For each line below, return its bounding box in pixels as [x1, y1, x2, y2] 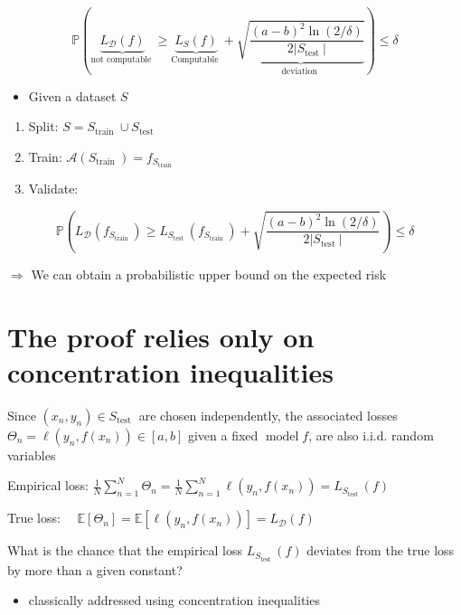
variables [7, 445, 56, 464]
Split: [28, 117, 59, 136]
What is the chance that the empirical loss [7, 541, 243, 560]
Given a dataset [28, 86, 117, 105]
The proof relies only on [7, 317, 315, 355]
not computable [90, 54, 152, 64]
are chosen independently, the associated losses [138, 405, 398, 424]
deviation [281, 67, 317, 77]
